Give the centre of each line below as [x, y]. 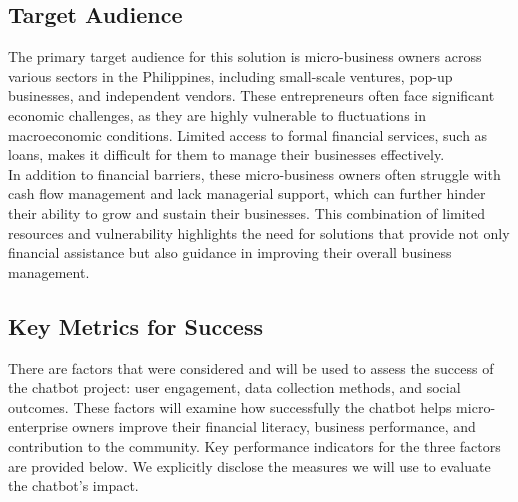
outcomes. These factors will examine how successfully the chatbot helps [230, 406]
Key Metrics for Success [136, 325]
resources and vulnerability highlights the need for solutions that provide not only [259, 232]
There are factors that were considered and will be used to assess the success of [251, 367]
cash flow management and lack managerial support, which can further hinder [247, 193]
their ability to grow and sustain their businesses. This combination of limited [247, 212]
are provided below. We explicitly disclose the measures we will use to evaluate [249, 465]
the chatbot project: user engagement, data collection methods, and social [234, 387]
